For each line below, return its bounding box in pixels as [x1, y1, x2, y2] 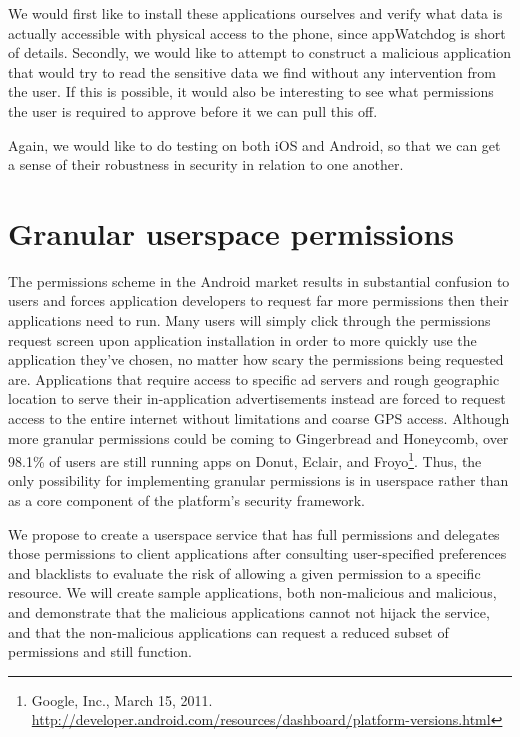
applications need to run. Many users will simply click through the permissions [8, 310, 491, 331]
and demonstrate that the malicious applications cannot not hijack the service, [8, 602, 490, 623]
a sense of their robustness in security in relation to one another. [8, 154, 404, 175]
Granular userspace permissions [8, 212, 455, 253]
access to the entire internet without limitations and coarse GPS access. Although [8, 408, 510, 429]
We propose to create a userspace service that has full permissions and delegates [8, 523, 500, 544]
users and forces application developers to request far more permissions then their [8, 290, 509, 311]
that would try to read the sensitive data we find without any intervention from [8, 61, 496, 82]
